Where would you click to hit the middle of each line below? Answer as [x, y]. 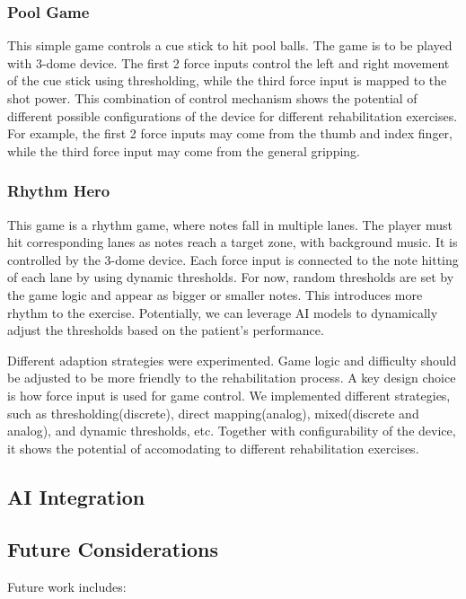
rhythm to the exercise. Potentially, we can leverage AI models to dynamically [223, 312]
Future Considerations [113, 549]
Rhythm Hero [59, 191]
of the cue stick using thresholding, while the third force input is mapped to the [227, 80]
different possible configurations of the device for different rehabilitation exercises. [233, 115]
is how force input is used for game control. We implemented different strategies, [229, 395]
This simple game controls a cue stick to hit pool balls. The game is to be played [230, 45]
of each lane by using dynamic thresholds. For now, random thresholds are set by [231, 277]
